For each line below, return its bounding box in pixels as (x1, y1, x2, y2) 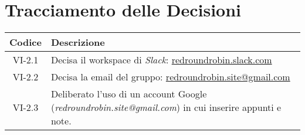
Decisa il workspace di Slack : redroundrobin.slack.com (50, 53, 272, 67)
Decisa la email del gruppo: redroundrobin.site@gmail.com (50, 70, 290, 84)
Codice (9, 35, 42, 49)
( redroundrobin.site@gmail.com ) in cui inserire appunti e (50, 100, 282, 114)
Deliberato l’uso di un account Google (50, 87, 207, 101)
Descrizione (50, 35, 105, 49)
